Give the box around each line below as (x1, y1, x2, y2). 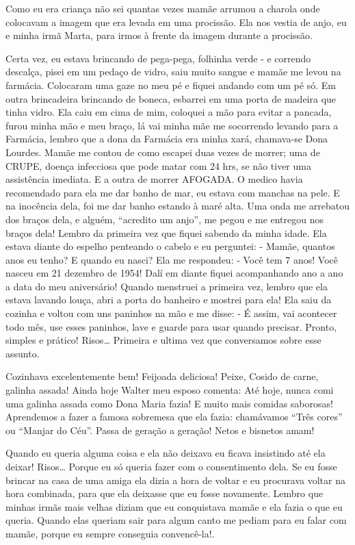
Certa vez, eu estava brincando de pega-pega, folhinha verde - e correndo (5, 51, 311, 65)
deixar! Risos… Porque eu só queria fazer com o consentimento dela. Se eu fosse (5, 459, 337, 473)
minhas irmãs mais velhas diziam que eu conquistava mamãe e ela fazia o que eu (5, 499, 343, 514)
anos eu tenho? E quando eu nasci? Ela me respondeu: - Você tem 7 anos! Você (5, 252, 339, 266)
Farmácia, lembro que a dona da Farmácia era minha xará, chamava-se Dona (5, 131, 328, 146)
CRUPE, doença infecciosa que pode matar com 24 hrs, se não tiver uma (5, 158, 311, 173)
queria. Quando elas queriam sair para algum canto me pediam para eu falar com (5, 513, 347, 527)
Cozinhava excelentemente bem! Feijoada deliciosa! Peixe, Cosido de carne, (5, 369, 319, 383)
